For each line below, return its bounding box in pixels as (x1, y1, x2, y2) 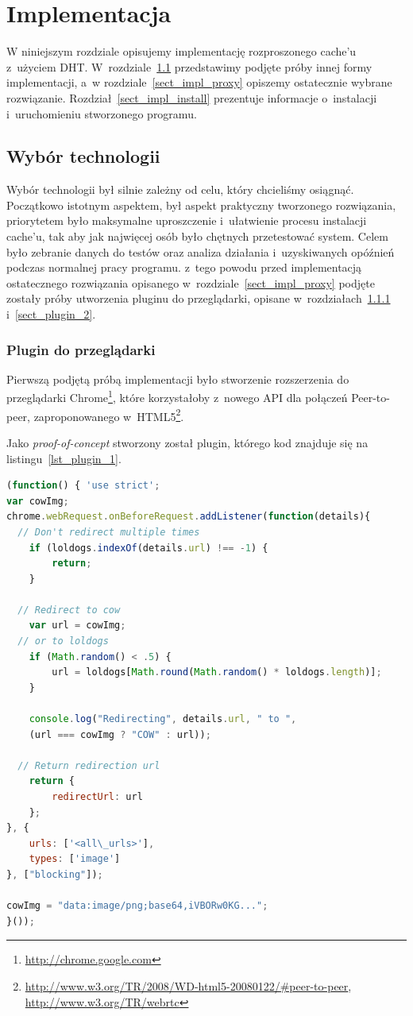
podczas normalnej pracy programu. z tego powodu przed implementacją (6, 259, 362, 276)
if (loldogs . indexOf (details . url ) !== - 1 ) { (29, 542, 268, 554)
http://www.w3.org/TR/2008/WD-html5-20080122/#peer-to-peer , (25, 977, 352, 994)
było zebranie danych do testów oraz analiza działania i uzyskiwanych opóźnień (6, 243, 395, 260)
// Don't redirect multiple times (17, 526, 200, 538)
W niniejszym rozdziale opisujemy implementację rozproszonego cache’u (6, 43, 357, 60)
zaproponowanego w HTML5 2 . (33, 405, 184, 424)
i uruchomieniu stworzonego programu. (6, 105, 197, 122)
